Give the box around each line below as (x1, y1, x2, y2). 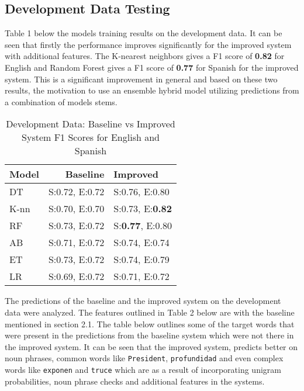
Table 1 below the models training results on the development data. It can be (5, 27, 282, 39)
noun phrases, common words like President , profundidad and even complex (5, 352, 284, 364)
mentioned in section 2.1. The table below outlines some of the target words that (5, 317, 295, 330)
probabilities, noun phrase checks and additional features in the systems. (5, 375, 265, 387)
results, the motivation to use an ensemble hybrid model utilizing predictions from (5, 84, 299, 96)
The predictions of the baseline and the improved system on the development (5, 295, 281, 307)
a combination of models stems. (5, 95, 118, 108)
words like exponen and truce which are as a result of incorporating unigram (5, 363, 281, 375)
